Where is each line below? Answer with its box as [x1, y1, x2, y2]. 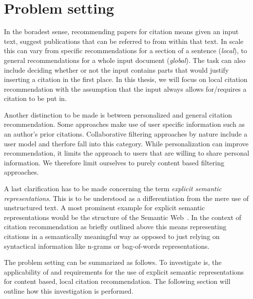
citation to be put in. [4, 93, 67, 103]
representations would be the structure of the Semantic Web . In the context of [4, 212, 241, 222]
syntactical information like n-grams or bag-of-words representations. [4, 240, 210, 251]
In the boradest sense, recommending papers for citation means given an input [4, 26, 239, 37]
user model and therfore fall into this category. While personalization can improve [4, 138, 249, 148]
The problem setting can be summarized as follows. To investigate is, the [4, 257, 222, 267]
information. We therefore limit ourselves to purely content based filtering [4, 157, 224, 167]
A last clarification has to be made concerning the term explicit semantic [4, 183, 222, 194]
